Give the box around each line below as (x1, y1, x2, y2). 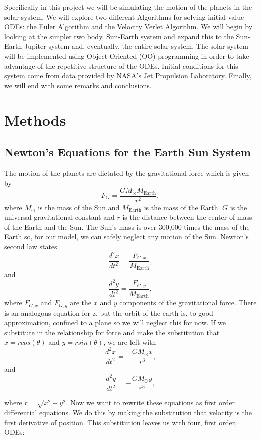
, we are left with (103, 337, 156, 347)
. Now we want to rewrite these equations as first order (66, 397, 235, 408)
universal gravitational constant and (4, 212, 115, 222)
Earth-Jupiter (4, 41, 46, 51)
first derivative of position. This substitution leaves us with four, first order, (4, 417, 237, 427)
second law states (4, 241, 57, 251)
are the (70, 297, 92, 308)
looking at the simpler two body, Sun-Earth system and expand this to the (4, 31, 234, 41)
